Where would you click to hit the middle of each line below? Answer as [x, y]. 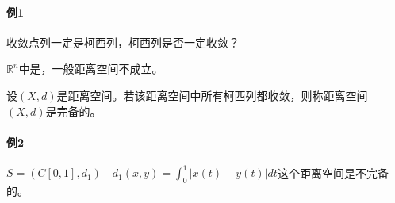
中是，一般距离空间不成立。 [91, 69]
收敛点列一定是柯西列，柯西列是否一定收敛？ [123, 42]
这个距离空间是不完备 [333, 172]
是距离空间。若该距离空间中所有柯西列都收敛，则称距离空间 [212, 95]
